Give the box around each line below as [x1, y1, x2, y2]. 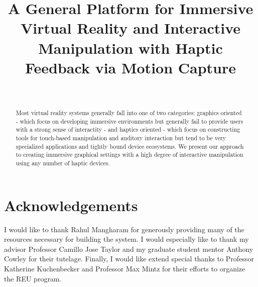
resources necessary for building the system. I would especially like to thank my [4, 234, 249, 244]
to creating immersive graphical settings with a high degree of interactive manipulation [16, 150, 243, 159]
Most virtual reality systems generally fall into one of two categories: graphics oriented [16, 109, 242, 117]
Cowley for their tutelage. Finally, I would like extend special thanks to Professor [4, 253, 254, 264]
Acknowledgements [4, 195, 138, 215]
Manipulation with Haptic [38, 37, 223, 58]
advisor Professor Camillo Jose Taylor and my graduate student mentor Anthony [4, 243, 253, 254]
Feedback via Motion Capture [25, 57, 236, 77]
